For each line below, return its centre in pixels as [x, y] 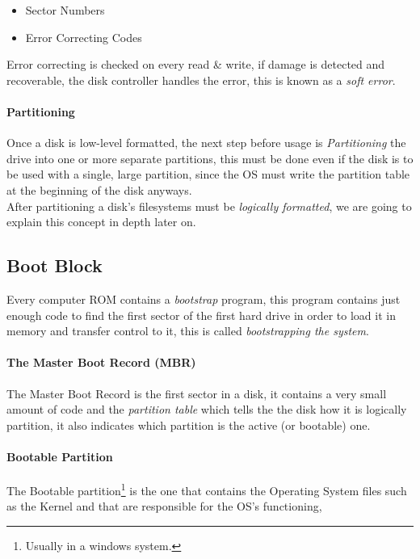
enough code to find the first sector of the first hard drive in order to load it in [201, 315]
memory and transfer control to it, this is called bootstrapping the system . [188, 331]
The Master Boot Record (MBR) [101, 362]
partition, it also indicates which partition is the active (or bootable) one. [189, 425]
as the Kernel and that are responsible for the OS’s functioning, [164, 506]
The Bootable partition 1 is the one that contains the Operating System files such [207, 489]
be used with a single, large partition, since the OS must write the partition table [208, 174]
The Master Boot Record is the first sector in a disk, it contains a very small [197, 393]
